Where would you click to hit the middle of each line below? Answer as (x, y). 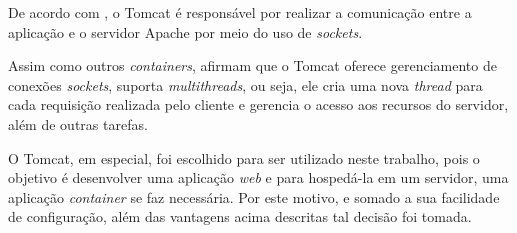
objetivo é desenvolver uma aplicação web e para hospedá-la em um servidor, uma (258, 177)
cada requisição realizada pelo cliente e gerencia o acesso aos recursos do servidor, (258, 104)
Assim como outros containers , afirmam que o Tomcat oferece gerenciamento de (252, 65)
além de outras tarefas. (78, 123)
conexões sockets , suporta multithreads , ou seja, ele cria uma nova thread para (245, 84)
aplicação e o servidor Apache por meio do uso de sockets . (185, 31)
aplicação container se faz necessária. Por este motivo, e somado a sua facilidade (254, 196)
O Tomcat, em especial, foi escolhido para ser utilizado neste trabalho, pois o (244, 157)
